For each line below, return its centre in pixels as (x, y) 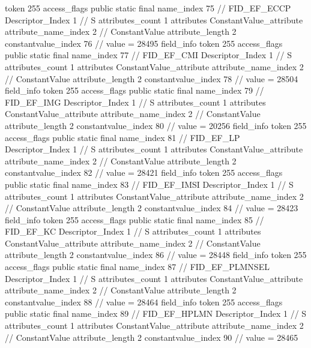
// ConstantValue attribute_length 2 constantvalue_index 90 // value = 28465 (152, 337)
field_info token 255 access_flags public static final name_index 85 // (134, 219)
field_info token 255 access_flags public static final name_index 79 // (134, 90)
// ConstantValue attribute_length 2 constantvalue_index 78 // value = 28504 (152, 78)
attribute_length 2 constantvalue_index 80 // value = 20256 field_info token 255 (156, 125)
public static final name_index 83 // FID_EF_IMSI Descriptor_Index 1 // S (149, 184)
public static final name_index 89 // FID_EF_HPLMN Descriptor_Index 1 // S (156, 313)
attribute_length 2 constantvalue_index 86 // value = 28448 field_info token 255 (156, 255)
